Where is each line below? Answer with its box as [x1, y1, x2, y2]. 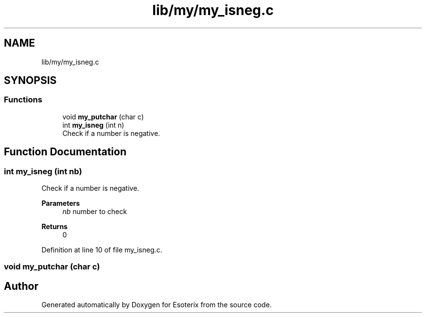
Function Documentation [4, 146, 126, 158]
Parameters [41, 199, 80, 208]
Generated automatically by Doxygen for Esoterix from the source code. [41, 300, 272, 309]
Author [4, 280, 38, 292]
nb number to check [62, 207, 127, 216]
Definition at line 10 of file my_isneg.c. [41, 246, 162, 254]
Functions [4, 95, 42, 105]
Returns [41, 222, 68, 231]
